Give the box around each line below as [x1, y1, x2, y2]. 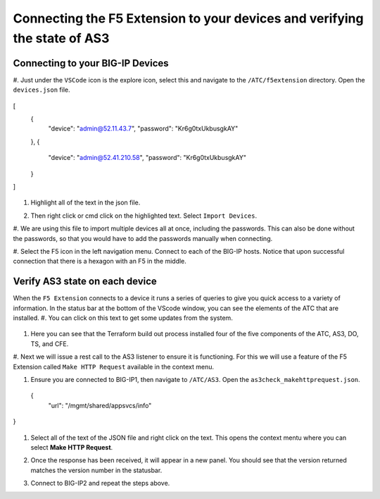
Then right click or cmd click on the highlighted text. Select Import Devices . [30, 211, 257, 220]
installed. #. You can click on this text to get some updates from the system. [13, 314, 234, 322]
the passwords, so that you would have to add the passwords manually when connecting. [13, 234, 273, 242]
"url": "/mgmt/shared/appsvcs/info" [48, 401, 152, 409]
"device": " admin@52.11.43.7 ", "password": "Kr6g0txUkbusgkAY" [48, 124, 239, 133]
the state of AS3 [13, 30, 110, 46]
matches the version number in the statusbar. [30, 466, 163, 474]
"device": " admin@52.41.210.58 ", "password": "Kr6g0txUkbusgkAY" [48, 154, 246, 162]
